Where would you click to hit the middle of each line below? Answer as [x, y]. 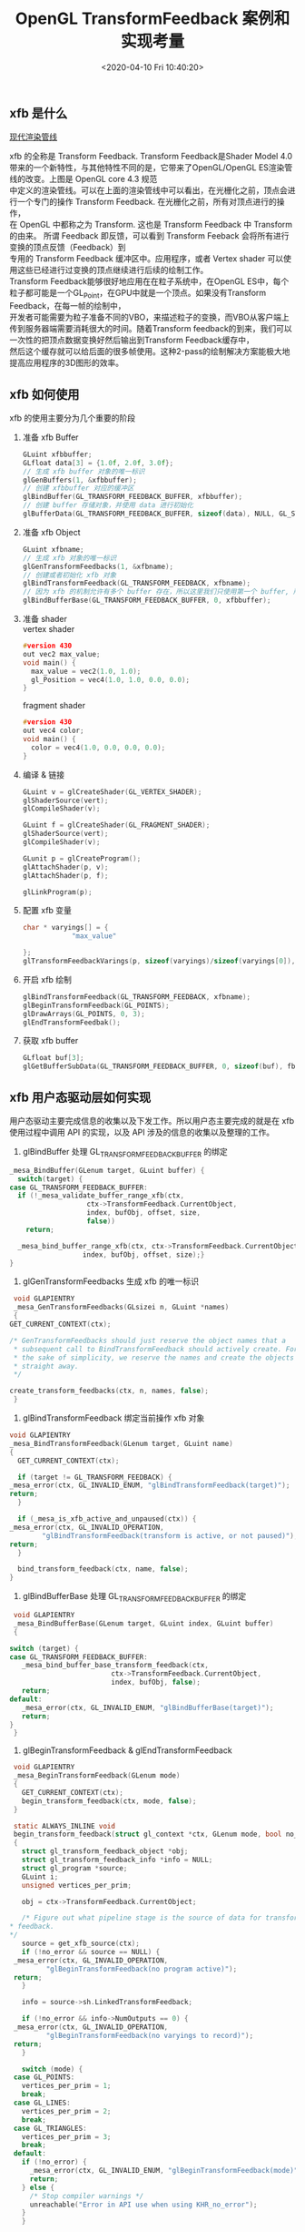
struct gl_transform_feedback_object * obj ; [105, 1851]
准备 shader [45, 619]
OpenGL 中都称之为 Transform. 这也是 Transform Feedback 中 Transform [156, 225]
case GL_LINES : [42, 2103]
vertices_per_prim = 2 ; [66, 2111]
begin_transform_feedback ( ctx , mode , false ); [109, 1801]
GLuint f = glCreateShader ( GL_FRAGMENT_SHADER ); [116, 825]
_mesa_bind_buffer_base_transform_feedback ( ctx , [115, 1666]
